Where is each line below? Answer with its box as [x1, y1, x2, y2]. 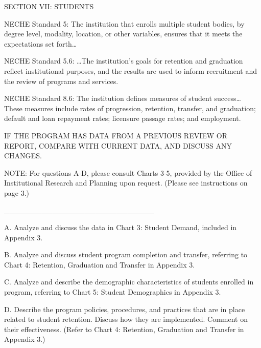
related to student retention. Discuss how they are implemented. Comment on [4, 314, 248, 324]
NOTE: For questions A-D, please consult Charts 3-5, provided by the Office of [4, 167, 252, 178]
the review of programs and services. [4, 75, 118, 86]
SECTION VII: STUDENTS [4, 1, 94, 11]
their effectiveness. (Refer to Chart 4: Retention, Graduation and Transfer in [4, 323, 244, 334]
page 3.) [4, 187, 29, 198]
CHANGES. [4, 150, 42, 161]
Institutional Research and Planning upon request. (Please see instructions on [4, 177, 248, 188]
